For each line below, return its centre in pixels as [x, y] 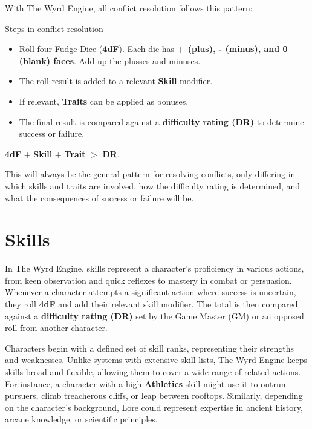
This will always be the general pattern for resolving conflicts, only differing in [150, 174]
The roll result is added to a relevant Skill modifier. [116, 81]
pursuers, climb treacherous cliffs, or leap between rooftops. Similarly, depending [154, 395]
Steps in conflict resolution [54, 28]
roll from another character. [56, 328]
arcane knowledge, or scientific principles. [81, 419]
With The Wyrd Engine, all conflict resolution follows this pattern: [129, 8]
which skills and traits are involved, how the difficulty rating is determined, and [153, 185]
